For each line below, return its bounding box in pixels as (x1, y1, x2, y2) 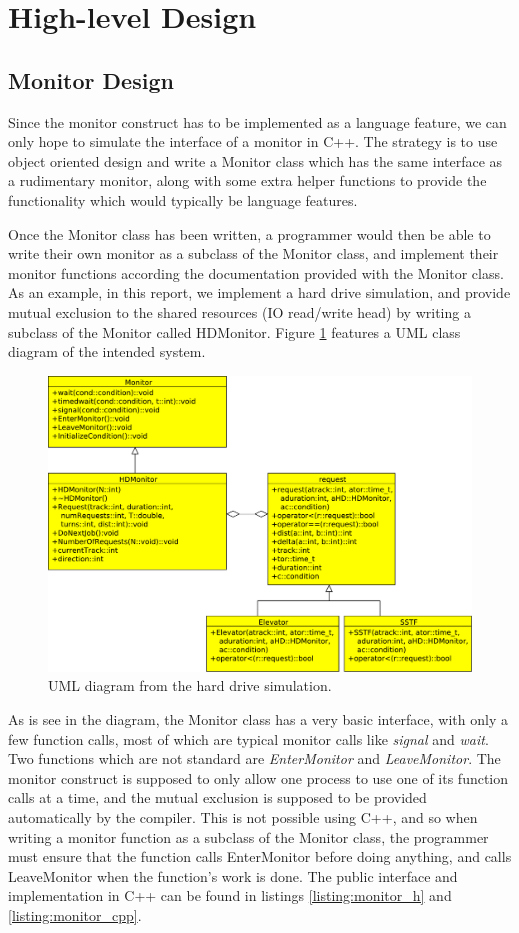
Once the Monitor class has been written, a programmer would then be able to (8, 223, 491, 244)
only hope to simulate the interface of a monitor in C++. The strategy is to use (8, 131, 498, 152)
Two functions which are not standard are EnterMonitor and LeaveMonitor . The (8, 748, 501, 769)
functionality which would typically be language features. (8, 189, 358, 210)
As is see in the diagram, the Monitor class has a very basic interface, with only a (8, 708, 508, 729)
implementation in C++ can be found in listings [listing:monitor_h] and (8, 885, 452, 906)
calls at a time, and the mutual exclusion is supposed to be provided (8, 787, 427, 808)
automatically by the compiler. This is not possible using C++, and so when (8, 806, 478, 827)
